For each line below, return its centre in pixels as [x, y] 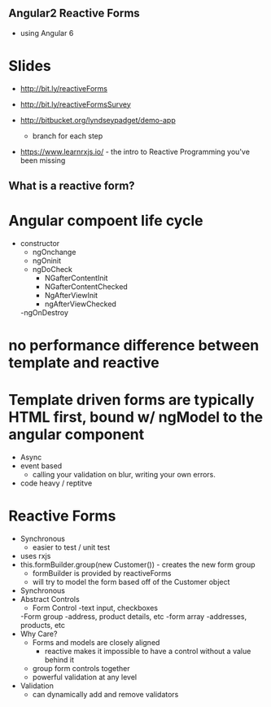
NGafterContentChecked [86, 287]
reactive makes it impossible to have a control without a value [148, 652]
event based [41, 466]
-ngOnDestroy [44, 313]
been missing [43, 160]
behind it [59, 660]
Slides [30, 66]
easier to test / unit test [71, 547]
